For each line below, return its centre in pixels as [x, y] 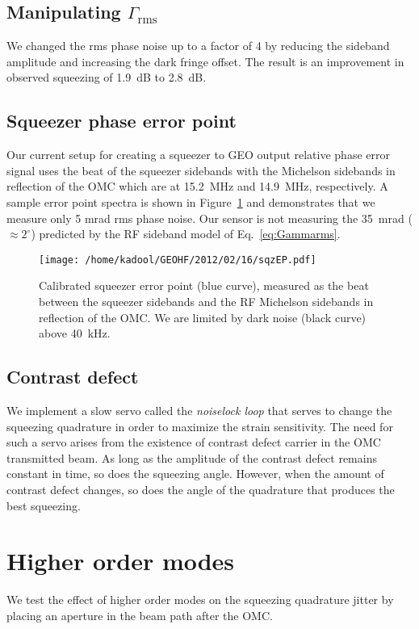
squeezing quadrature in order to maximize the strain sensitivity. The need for [200, 426]
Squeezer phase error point [122, 121]
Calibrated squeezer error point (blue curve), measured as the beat [204, 285]
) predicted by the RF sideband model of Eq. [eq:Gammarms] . [186, 234]
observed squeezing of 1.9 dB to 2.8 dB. [107, 77]
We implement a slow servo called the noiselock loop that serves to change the [199, 410]
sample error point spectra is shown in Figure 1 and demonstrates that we [191, 201]
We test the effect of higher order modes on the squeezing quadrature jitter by [200, 600]
